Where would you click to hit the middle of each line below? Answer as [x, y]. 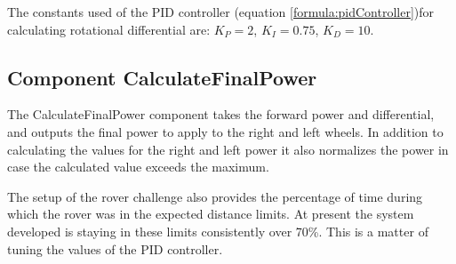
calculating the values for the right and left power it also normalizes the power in [228, 149]
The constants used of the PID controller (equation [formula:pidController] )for [221, 12]
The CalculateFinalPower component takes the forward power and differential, [221, 114]
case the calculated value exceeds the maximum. [138, 167]
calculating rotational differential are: [109, 29]
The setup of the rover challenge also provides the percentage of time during [215, 196]
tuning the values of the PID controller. [115, 248]
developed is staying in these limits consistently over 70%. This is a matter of [218, 231]
